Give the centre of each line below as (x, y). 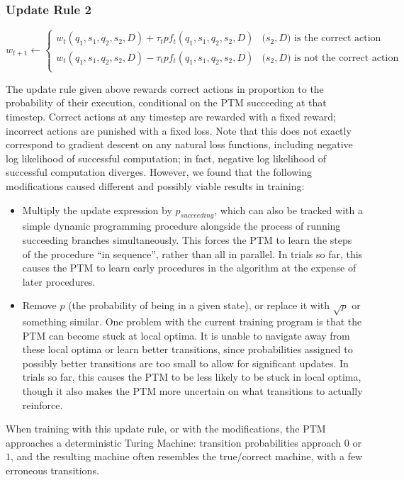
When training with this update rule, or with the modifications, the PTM (166, 429)
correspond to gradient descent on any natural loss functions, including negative (179, 144)
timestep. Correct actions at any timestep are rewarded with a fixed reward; (171, 116)
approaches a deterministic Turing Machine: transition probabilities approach (174, 442)
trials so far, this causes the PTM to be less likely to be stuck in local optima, (192, 377)
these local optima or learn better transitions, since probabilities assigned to (187, 349)
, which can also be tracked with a (288, 210)
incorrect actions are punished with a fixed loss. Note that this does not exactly (179, 130)
